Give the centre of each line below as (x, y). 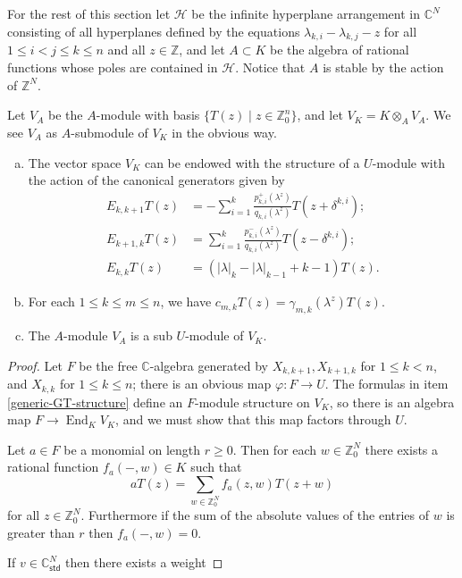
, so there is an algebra (392, 402)
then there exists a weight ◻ (144, 562)
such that (216, 467)
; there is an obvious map (202, 384)
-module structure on (252, 402)
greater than (41, 532)
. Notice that (270, 67)
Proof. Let (35, 365)
